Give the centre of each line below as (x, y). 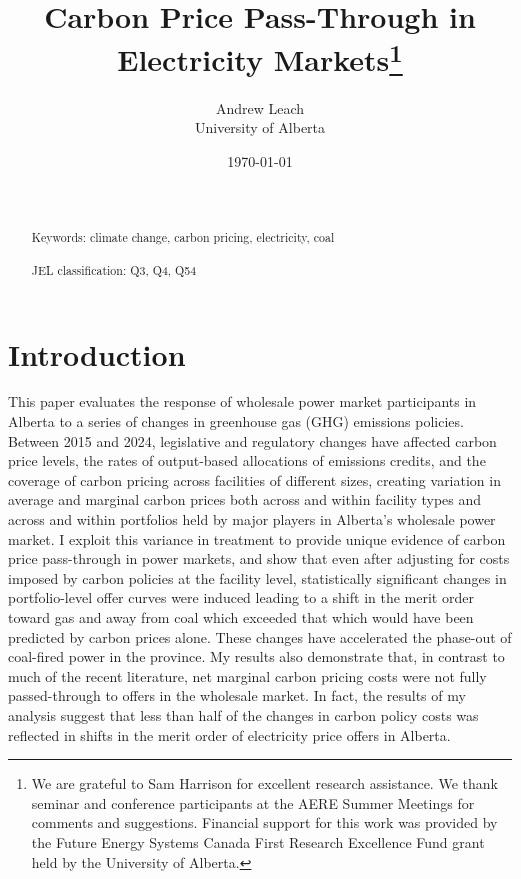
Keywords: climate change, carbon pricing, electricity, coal (183, 236)
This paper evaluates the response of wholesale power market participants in (242, 401)
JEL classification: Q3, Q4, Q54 (114, 269)
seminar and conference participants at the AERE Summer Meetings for (253, 802)
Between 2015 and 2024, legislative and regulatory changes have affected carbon (252, 440)
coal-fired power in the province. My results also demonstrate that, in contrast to (256, 656)
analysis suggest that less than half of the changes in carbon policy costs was (243, 714)
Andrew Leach (260, 107)
